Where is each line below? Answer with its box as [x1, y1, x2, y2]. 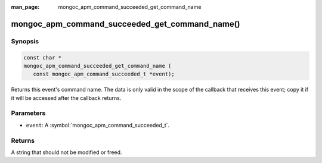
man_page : [11, 4, 40, 10]
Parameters [11, 109, 46, 117]
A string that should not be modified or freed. [11, 149, 122, 156]
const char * [23, 54, 62, 61]
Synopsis [11, 37, 39, 45]
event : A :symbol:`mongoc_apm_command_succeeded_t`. [26, 121, 170, 128]
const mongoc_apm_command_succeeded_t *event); [33, 71, 175, 77]
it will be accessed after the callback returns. [11, 94, 122, 101]
